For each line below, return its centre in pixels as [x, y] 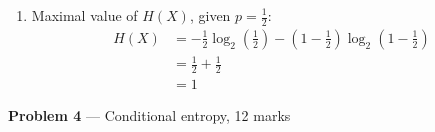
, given [210, 15]
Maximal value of [84, 15]
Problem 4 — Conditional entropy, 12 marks [149, 115]
